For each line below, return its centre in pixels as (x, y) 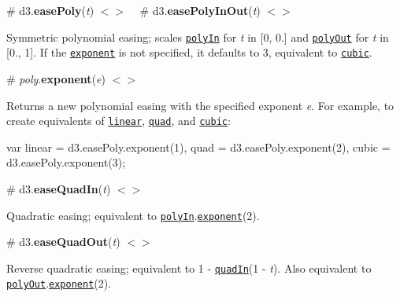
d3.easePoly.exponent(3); (66, 162)
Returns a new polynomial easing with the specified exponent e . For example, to (200, 105)
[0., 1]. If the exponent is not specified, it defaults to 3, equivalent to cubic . (189, 52)
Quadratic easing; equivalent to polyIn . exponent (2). (133, 215)
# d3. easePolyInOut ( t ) (200, 10)
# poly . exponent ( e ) (56, 78)
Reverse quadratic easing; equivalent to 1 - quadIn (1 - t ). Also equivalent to (189, 268)
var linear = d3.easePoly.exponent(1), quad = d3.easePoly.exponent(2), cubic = (198, 147)
